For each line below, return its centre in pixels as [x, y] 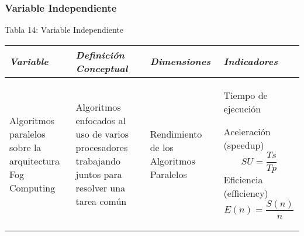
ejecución [242, 108]
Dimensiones [180, 61]
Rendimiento [176, 134]
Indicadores [251, 61]
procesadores [102, 147]
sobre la [25, 147]
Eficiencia [243, 179]
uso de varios [102, 134]
